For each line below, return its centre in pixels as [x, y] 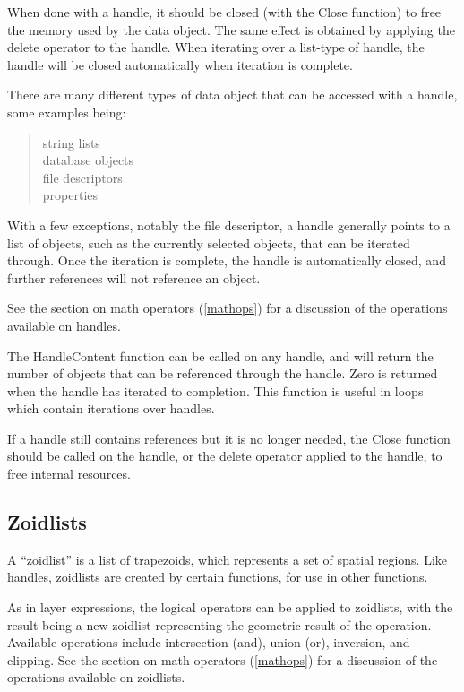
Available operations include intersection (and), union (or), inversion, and [209, 642]
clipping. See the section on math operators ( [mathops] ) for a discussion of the [223, 659]
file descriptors [82, 177]
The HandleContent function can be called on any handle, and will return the [220, 355]
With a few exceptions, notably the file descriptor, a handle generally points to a [229, 225]
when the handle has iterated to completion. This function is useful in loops [215, 390]
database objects [88, 160]
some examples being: [67, 112]
